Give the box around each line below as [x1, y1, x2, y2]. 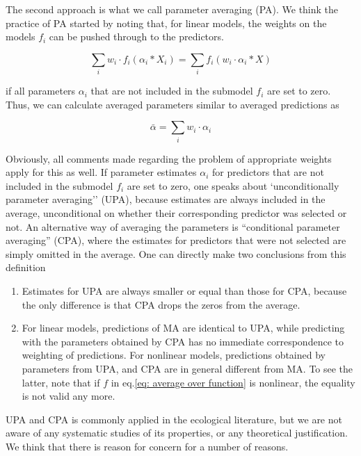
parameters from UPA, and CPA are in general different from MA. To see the [22, 361, 353, 375]
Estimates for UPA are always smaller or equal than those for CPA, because [22, 283, 347, 298]
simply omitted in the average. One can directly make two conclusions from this [6, 246, 346, 261]
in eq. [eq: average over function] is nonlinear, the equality [111, 375, 355, 389]
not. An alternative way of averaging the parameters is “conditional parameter [6, 219, 340, 234]
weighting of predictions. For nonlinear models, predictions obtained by [22, 348, 326, 362]
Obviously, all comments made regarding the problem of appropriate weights [6, 151, 332, 165]
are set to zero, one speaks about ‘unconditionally [127, 178, 339, 193]
